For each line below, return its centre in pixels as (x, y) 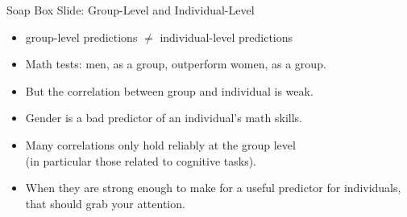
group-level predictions (81, 37)
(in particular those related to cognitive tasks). (141, 160)
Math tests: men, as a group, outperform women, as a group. (176, 64)
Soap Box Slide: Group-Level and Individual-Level (131, 10)
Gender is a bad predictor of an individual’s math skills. (164, 118)
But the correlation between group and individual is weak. (169, 90)
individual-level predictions (226, 37)
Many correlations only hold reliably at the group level (160, 144)
